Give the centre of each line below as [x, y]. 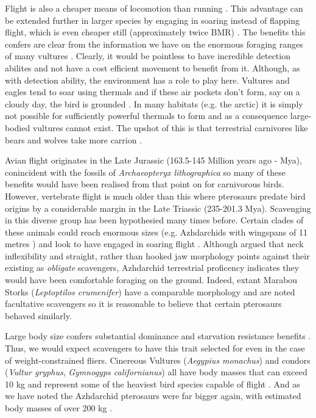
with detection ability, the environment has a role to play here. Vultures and [147, 80]
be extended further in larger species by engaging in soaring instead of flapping [152, 20]
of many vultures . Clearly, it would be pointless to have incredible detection [148, 56]
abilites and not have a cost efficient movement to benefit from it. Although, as [153, 67]
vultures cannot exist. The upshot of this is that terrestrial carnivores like [170, 127]
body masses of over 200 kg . [59, 408]
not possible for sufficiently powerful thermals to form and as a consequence [146, 116]
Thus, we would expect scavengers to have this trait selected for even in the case [155, 348]
